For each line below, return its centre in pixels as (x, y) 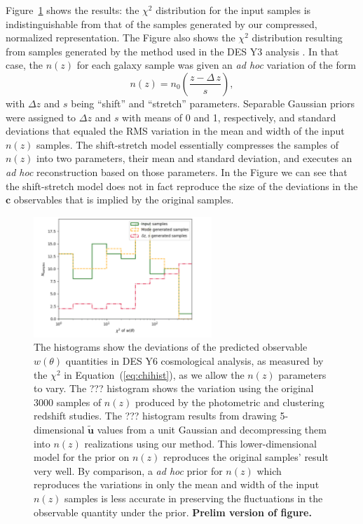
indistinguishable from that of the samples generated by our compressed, (162, 23)
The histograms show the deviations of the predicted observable (171, 347)
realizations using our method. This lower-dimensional (200, 443)
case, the (24, 65)
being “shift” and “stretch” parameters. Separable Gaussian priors (213, 103)
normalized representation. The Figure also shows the (121, 38)
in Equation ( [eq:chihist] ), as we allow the (154, 374)
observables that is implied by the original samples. (124, 200)
